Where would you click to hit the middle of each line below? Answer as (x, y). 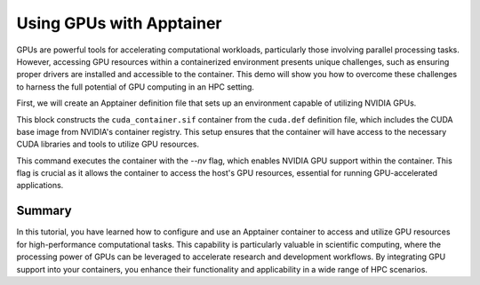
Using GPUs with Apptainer (119, 23)
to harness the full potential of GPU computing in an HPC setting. (136, 87)
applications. (40, 186)
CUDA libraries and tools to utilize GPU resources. (108, 144)
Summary (44, 211)
